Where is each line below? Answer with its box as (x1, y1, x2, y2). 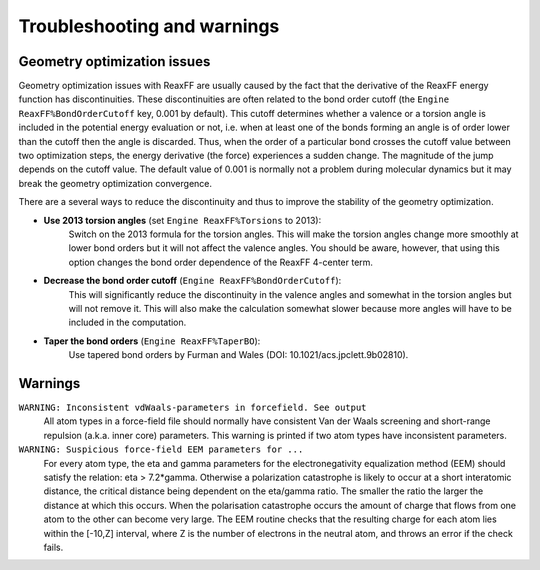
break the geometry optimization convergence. (18, 177, 213, 189)
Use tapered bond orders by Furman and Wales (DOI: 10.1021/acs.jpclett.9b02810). (68, 349, 409, 361)
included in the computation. (68, 316, 187, 329)
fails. (43, 541, 64, 553)
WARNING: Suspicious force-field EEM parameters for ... (18, 444, 304, 455)
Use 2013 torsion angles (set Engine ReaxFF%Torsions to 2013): (43, 214, 322, 226)
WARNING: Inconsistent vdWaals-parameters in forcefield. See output (18, 402, 367, 413)
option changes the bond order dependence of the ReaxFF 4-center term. (68, 256, 374, 268)
